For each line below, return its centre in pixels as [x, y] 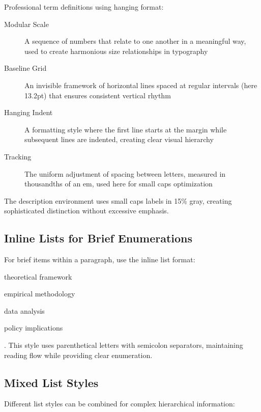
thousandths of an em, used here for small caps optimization [119, 184]
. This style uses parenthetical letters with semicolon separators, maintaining [124, 345]
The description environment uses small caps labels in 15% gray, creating [118, 200]
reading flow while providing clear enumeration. [78, 355]
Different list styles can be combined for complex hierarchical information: [120, 404]
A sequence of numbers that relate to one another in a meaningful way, [135, 41]
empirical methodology [40, 294]
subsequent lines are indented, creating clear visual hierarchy [119, 139]
